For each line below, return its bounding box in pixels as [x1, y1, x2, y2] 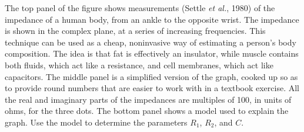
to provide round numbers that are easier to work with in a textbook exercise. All [5, 82, 300, 94]
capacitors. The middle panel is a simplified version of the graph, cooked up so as [5, 70, 298, 82]
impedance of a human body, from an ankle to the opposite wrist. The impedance [5, 13, 299, 25]
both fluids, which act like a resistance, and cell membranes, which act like [5, 58, 273, 71]
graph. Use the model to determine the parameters [5, 116, 188, 128]
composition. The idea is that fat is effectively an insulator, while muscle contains [5, 47, 299, 60]
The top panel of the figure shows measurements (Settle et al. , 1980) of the [5, 2, 275, 13]
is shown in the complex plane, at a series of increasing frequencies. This [5, 25, 266, 37]
